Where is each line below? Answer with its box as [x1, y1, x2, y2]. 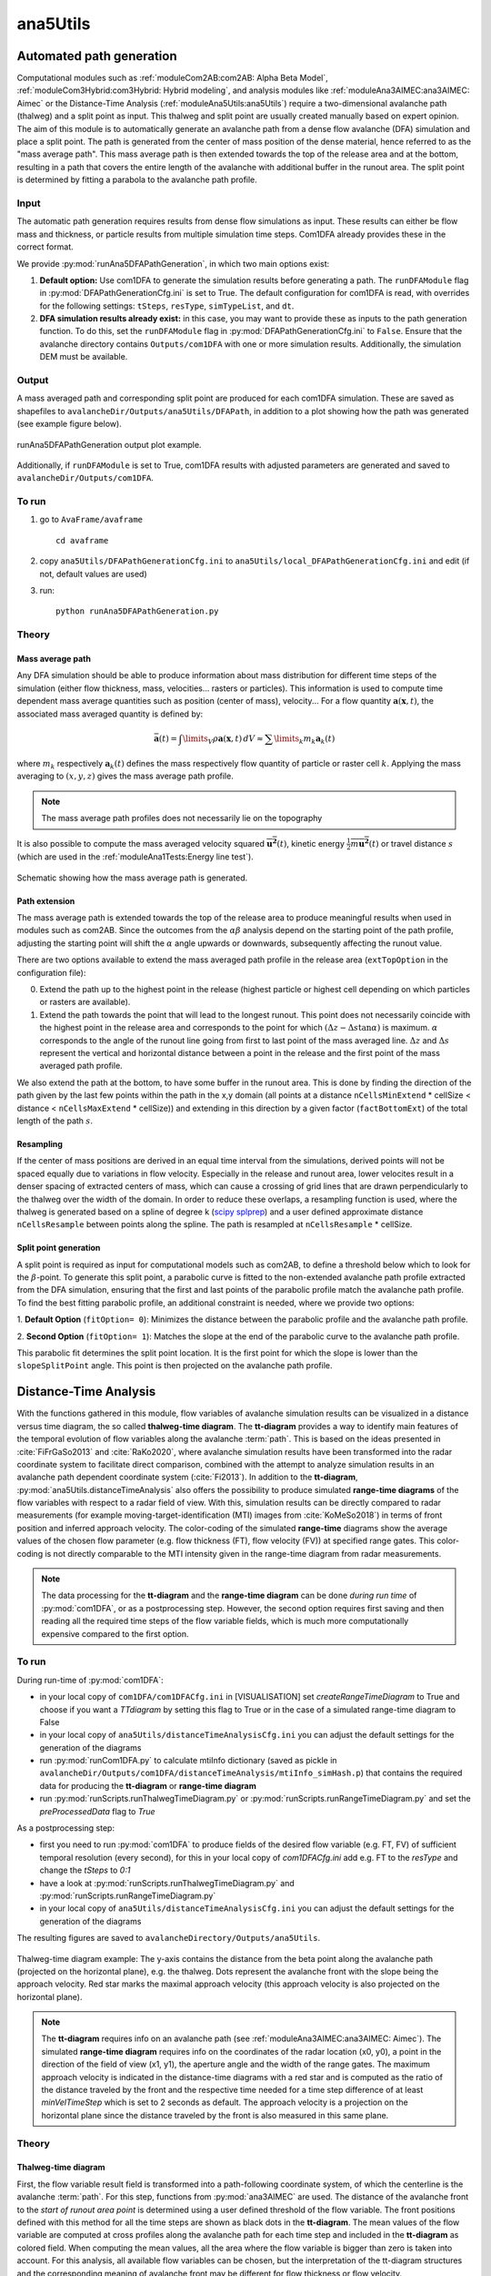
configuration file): [16, 967, 86, 978]
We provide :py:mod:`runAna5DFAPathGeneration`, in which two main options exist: [16, 258, 330, 269]
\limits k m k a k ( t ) [274, 733, 336, 746]
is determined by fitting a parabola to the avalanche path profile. [16, 174, 258, 186]
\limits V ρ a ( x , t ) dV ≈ [182, 733, 264, 746]
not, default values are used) [39, 568, 147, 579]
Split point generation [16, 1243, 101, 1254]
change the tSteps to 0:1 [39, 1864, 131, 1875]
